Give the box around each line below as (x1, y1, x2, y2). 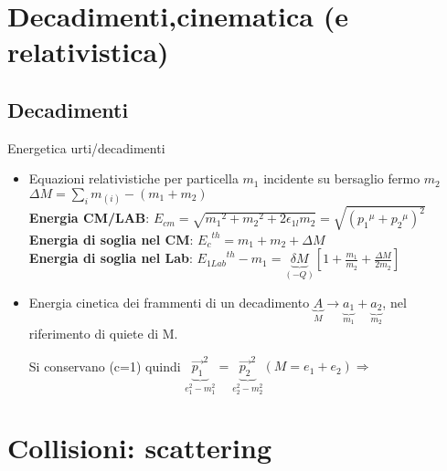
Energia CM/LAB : (28, 208, 150, 227)
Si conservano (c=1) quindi (28, 356, 181, 375)
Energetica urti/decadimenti (7, 138, 165, 157)
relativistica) (7, 33, 169, 70)
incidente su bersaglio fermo (263, 169, 420, 188)
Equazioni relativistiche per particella (28, 169, 239, 188)
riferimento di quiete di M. (28, 324, 178, 343)
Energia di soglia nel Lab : (28, 248, 193, 267)
